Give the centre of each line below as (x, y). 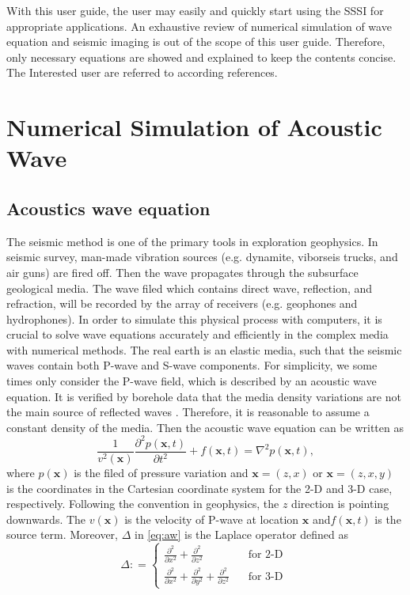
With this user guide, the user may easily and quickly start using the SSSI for (195, 10)
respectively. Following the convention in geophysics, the (143, 504)
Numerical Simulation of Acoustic (194, 127)
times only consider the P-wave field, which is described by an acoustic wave (192, 381)
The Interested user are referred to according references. (142, 72)
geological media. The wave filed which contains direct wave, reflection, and (190, 288)
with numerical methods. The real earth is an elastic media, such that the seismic (204, 349)
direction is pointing (340, 504)
